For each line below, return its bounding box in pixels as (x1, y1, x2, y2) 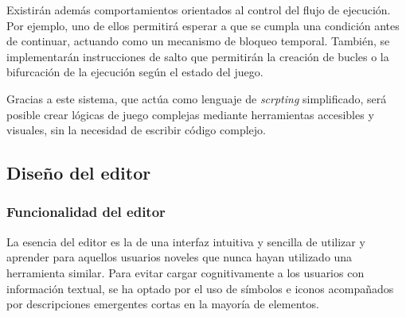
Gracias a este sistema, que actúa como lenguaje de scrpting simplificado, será (6, 90, 387, 106)
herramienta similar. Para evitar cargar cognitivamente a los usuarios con (6, 264, 365, 280)
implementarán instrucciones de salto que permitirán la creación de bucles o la (6, 48, 389, 64)
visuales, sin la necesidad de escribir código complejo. (6, 122, 266, 138)
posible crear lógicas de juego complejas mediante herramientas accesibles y (6, 106, 374, 122)
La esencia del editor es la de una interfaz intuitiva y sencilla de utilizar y (6, 233, 365, 249)
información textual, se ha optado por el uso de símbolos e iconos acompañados (6, 280, 394, 296)
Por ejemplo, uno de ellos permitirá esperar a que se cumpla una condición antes (6, 17, 400, 33)
